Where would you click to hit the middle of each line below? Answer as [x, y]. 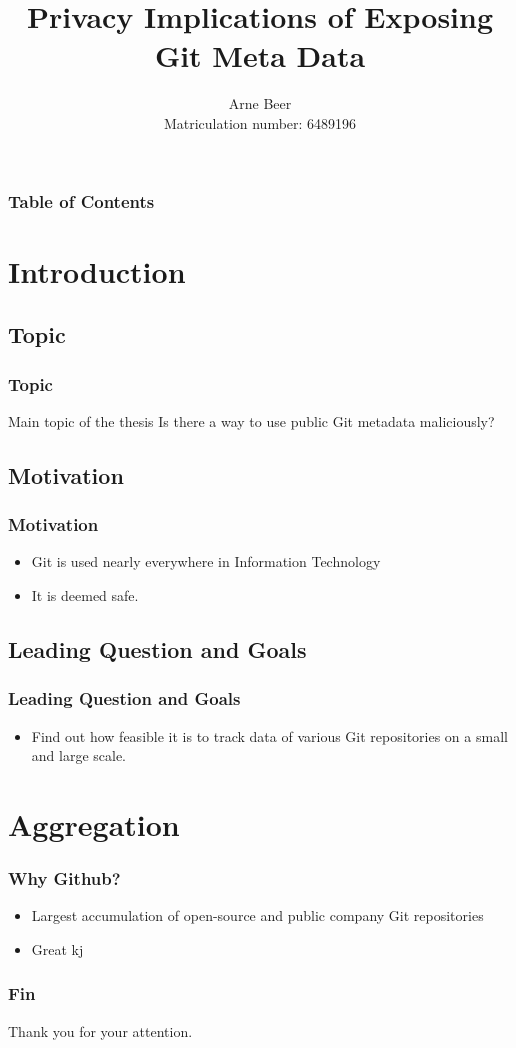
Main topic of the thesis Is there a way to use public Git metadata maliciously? [251, 420]
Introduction [97, 270]
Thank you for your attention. [100, 1030]
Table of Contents [81, 200]
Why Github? [64, 878]
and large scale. [79, 755]
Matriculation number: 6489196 [260, 122]
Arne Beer [260, 103]
